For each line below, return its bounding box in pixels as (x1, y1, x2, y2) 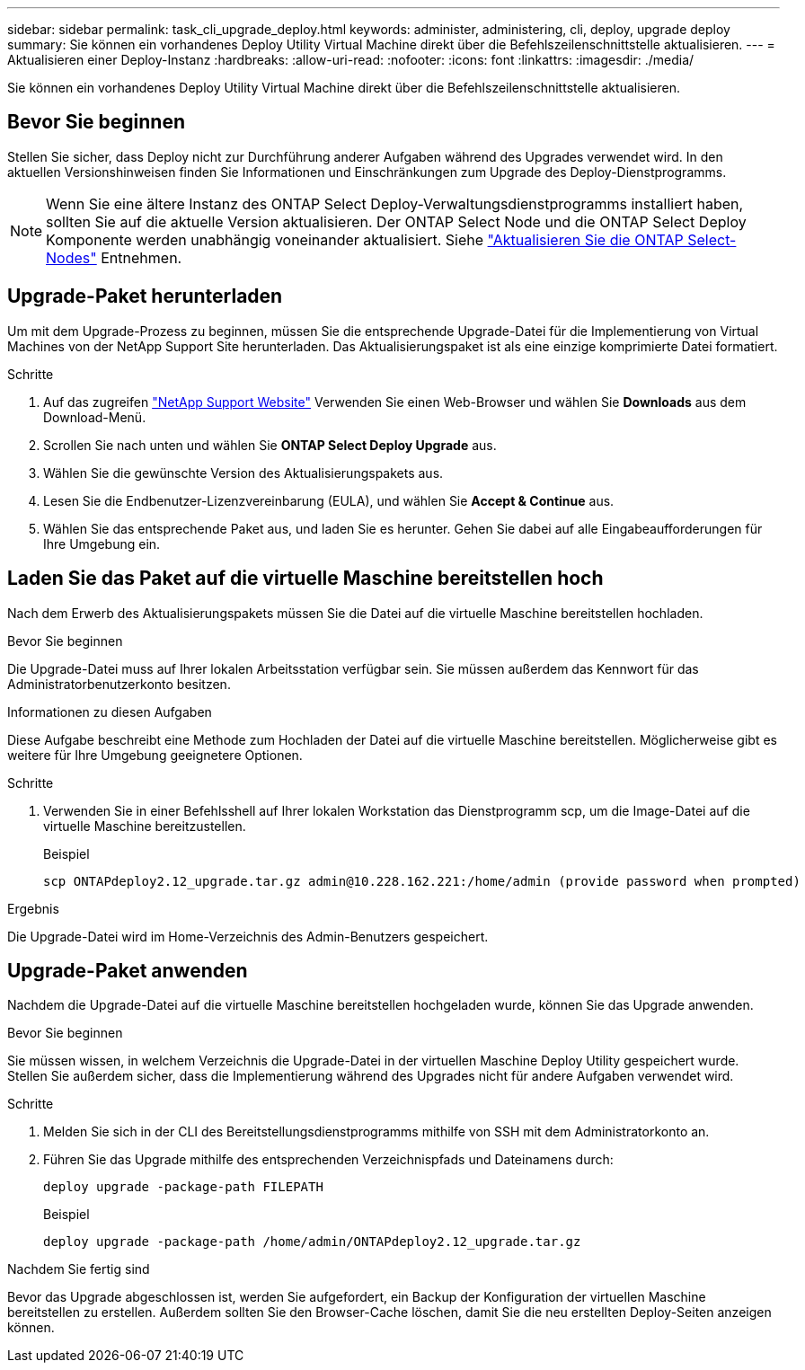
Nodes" (46, 248, 97, 267)
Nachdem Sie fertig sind (7, 1261, 150, 1277)
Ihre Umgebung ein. (43, 535, 161, 552)
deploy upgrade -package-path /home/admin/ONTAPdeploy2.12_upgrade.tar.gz (43, 1234, 581, 1250)
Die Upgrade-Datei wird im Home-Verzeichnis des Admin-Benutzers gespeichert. (7, 928, 489, 944)
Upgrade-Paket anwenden (7, 959, 248, 982)
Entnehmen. (101, 248, 182, 267)
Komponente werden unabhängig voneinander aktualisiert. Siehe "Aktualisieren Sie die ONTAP (46, 230, 684, 249)
